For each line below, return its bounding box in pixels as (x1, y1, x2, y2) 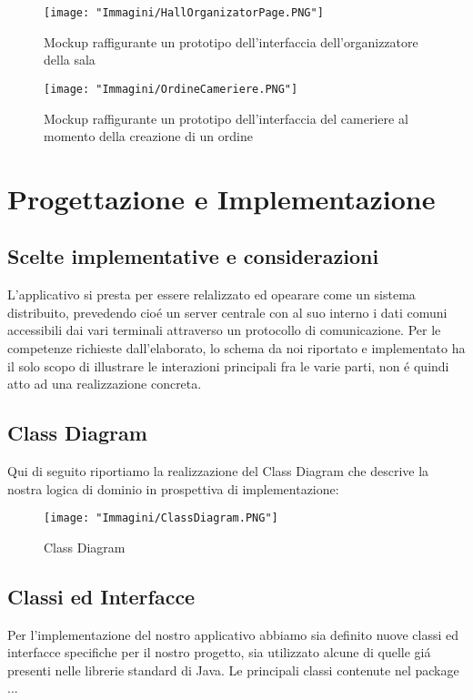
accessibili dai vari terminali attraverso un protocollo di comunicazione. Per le (7, 320, 441, 340)
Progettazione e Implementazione (7, 179, 436, 217)
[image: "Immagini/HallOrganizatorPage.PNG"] (44, 6, 324, 19)
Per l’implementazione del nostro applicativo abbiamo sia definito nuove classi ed (7, 624, 459, 644)
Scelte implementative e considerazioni (7, 242, 379, 270)
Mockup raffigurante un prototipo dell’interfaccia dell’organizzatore (44, 32, 418, 51)
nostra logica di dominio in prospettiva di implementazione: (7, 479, 339, 498)
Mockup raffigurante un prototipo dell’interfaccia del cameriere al (44, 108, 408, 127)
